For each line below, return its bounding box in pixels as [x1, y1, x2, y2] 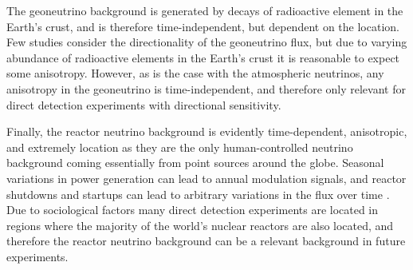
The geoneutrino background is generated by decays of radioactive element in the [6, 2, 403, 18]
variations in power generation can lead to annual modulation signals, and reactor [6, 169, 407, 186]
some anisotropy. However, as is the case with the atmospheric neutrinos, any [6, 65, 384, 81]
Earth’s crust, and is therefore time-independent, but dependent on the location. [6, 18, 399, 34]
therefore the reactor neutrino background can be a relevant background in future [6, 232, 406, 249]
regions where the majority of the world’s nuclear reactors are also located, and [6, 216, 394, 233]
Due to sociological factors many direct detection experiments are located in [6, 201, 379, 218]
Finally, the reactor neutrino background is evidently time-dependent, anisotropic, [6, 123, 407, 140]
